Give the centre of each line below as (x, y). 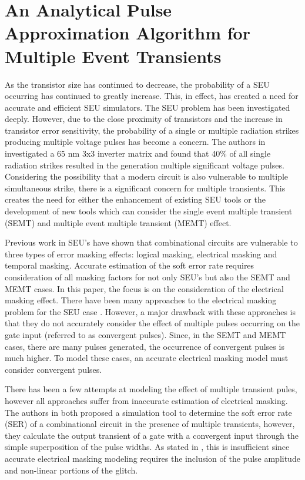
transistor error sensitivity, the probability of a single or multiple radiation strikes (152, 130)
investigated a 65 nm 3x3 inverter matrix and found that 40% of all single (138, 153)
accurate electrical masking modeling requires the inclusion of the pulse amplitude (152, 458)
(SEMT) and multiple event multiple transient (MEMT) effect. (118, 222)
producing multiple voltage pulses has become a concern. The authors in (135, 142)
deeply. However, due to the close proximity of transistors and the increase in (144, 119)
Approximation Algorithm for (128, 33)
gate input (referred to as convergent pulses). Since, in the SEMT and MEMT (145, 334)
